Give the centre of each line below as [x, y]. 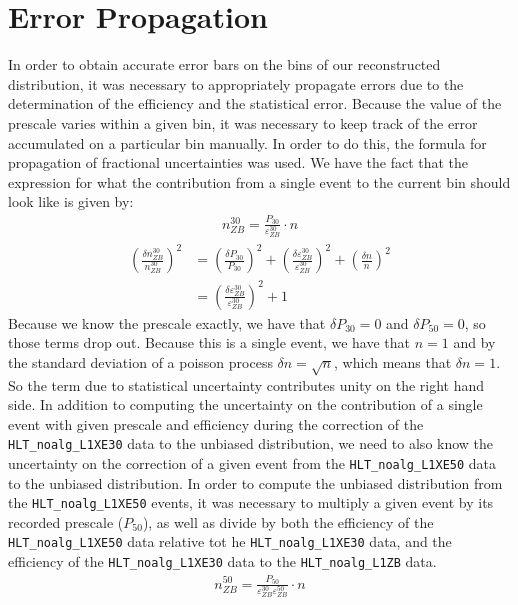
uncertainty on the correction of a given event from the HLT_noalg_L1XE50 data [252, 462]
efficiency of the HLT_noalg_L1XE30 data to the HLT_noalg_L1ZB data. [222, 561]
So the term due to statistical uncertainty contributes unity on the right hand [246, 384]
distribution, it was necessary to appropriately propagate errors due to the [236, 83]
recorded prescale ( [66, 521]
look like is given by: [71, 201]
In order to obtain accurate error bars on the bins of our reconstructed [224, 64]
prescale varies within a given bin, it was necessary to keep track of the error [243, 122]
